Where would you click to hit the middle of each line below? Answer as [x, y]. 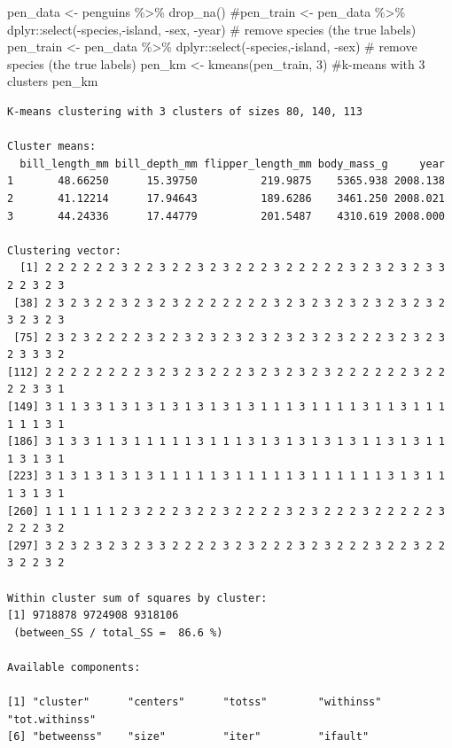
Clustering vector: [64, 250]
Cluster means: [52, 147]
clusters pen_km [53, 81]
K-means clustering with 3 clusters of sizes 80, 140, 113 [185, 111]
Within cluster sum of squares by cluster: [137, 598]
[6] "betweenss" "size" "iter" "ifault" [188, 737]
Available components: [74, 667]
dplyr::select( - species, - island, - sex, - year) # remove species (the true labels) [212, 29]
